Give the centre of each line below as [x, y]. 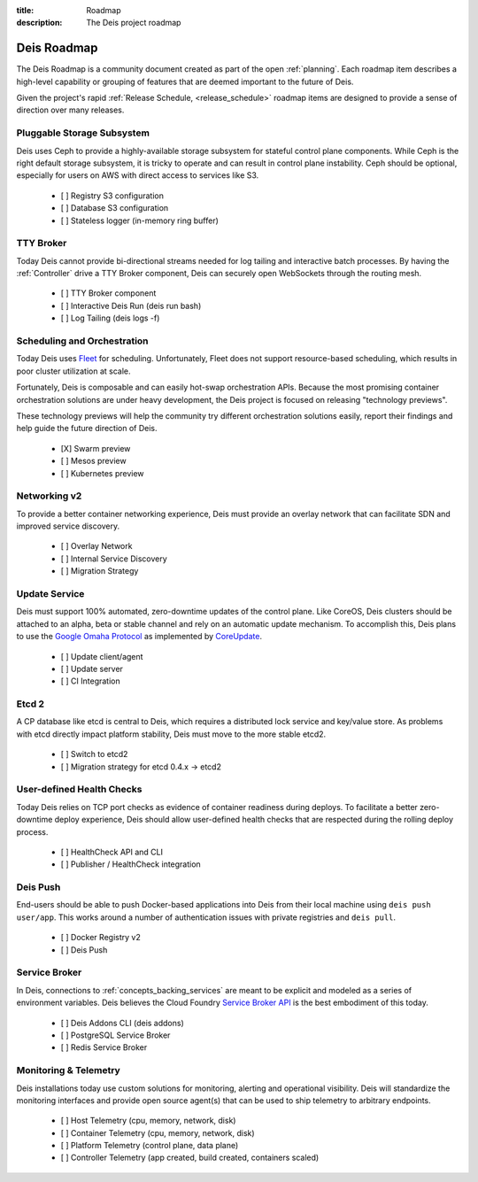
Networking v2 [49, 496]
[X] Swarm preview [96, 448]
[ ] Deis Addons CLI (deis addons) [123, 1023]
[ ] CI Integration [91, 681]
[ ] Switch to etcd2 [94, 754]
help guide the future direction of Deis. [87, 429]
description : [39, 23]
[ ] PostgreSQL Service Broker [116, 1035]
